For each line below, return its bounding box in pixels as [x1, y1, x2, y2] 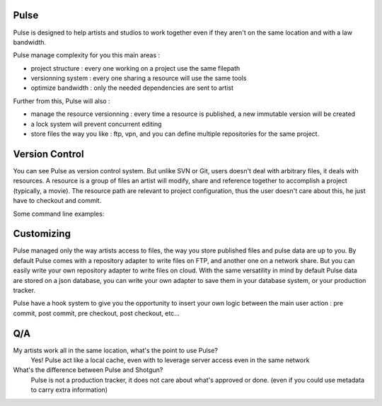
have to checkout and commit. [13, 197, 102, 205]
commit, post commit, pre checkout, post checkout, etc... [13, 308, 180, 318]
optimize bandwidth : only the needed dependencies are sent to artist [30, 83, 233, 92]
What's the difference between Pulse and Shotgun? [13, 366, 163, 374]
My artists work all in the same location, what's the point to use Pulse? [13, 346, 219, 354]
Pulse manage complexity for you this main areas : [13, 51, 161, 59]
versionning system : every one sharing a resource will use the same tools [30, 74, 247, 83]
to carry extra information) [30, 385, 108, 394]
